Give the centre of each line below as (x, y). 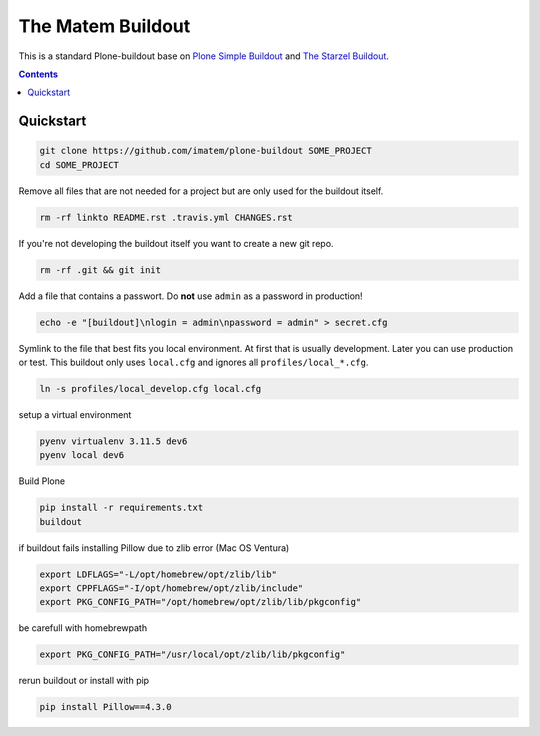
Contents (38, 74)
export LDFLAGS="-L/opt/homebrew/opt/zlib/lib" (158, 574)
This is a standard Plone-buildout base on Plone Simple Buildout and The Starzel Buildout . (204, 56)
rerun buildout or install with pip (84, 681)
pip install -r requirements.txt (121, 508)
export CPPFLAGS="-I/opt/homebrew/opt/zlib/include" (171, 588)
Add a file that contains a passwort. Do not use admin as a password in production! (191, 296)
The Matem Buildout (104, 26)
